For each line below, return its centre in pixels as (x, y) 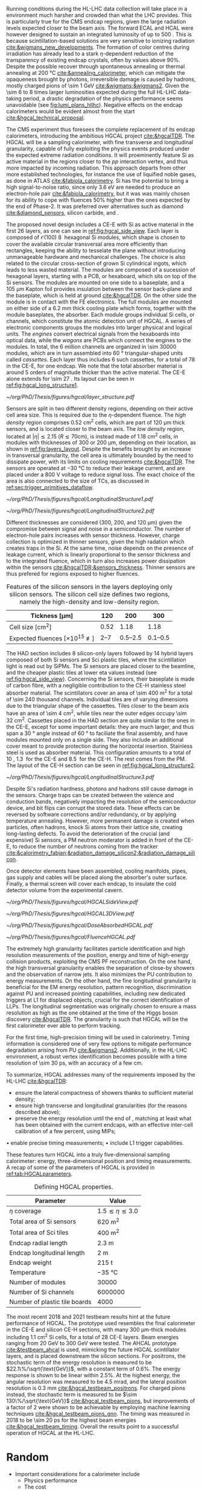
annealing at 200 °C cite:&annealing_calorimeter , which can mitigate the (96, 73)
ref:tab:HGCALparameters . (39, 1174)
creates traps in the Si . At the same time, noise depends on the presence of (100, 548)
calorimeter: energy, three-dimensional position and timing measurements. (99, 1160)
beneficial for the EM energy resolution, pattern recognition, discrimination (99, 987)
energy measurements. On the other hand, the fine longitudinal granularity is (101, 981)
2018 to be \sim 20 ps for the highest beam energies (71, 1420)
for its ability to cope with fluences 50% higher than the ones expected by (98, 200)
